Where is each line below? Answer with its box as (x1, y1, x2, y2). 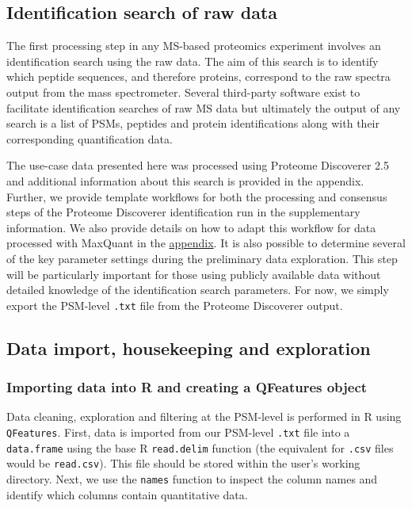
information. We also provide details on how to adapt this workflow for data (6, 219, 376, 235)
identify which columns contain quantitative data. (6, 486, 248, 502)
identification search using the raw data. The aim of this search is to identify (6, 52, 379, 69)
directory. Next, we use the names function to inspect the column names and (6, 470, 378, 487)
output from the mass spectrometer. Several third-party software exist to (6, 83, 360, 100)
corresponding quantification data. (6, 130, 173, 147)
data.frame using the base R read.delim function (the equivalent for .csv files (6, 439, 394, 456)
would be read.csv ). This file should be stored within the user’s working (6, 455, 360, 472)
